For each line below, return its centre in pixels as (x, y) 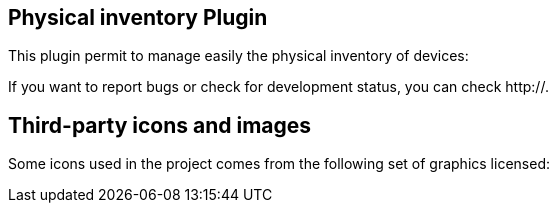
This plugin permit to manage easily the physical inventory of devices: (238, 56)
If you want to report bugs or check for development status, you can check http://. (278, 87)
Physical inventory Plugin (138, 17)
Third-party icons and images (160, 125)
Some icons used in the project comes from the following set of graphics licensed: (279, 164)
